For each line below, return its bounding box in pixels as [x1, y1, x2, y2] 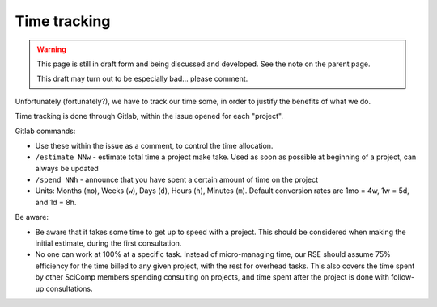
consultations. [45, 284, 93, 293]
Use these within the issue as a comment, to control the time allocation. [35, 141, 274, 150]
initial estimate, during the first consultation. [35, 238, 182, 248]
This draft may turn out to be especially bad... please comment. [36, 74, 248, 84]
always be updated [35, 163, 99, 173]
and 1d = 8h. [35, 197, 77, 207]
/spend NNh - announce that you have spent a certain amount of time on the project [35, 175, 319, 185]
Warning [36, 44, 66, 54]
